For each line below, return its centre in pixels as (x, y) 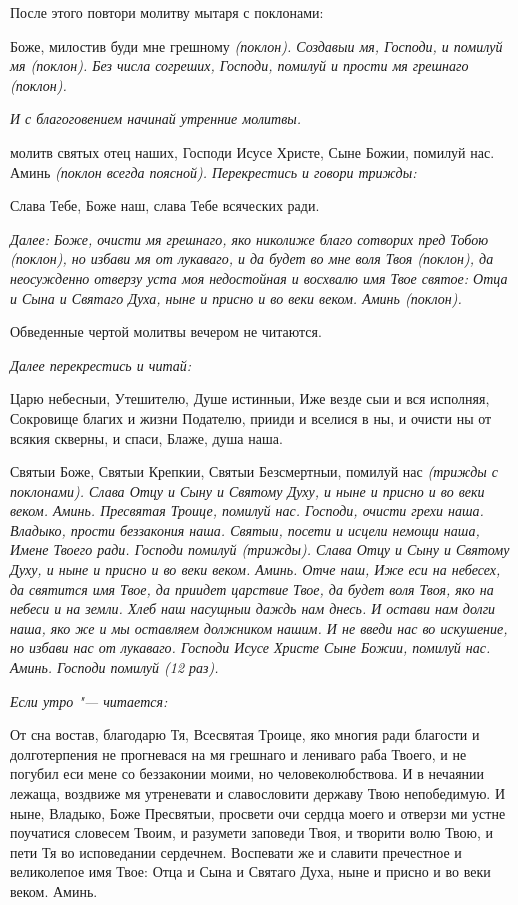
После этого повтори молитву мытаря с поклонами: (167, 12)
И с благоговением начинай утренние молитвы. (155, 118)
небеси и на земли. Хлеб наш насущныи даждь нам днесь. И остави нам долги (253, 608)
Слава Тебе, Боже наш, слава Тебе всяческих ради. (165, 205)
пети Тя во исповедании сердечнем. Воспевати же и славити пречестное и (236, 851)
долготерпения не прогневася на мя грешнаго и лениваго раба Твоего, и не (238, 753)
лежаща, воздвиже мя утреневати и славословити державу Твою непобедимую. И (258, 793)
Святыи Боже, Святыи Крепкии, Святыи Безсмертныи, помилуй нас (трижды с (254, 471)
